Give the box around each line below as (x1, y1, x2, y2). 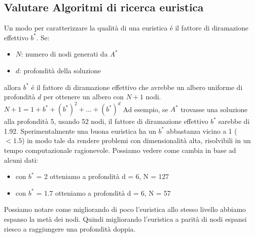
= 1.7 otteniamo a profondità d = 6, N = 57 (36, 187, 171, 198)
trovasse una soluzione (181, 104, 248, 114)
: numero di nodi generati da (21, 49, 108, 59)
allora (4, 82, 21, 92)
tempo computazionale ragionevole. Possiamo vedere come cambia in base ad (4, 145, 236, 155)
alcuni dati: (4, 154, 38, 165)
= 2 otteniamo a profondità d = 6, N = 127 (36, 171, 169, 181)
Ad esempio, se (123, 104, 168, 114)
